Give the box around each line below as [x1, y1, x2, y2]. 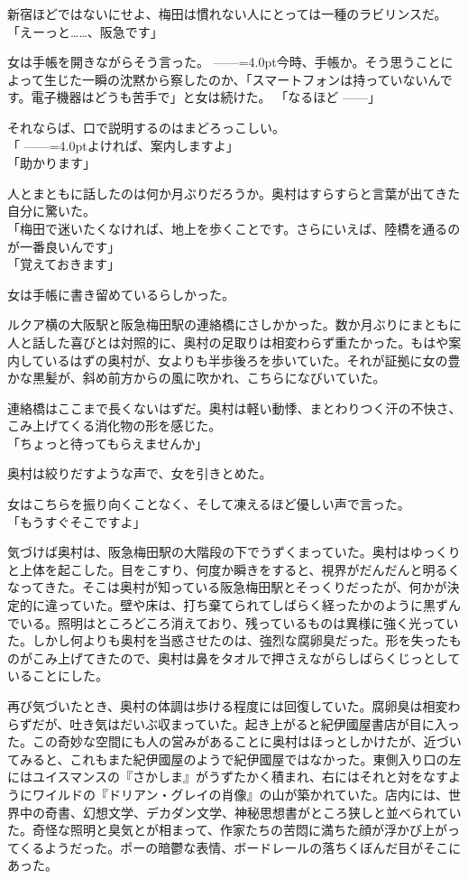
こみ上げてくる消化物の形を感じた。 [7, 416, 222, 435]
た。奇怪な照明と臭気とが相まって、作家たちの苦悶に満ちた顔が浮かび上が [7, 820, 448, 839]
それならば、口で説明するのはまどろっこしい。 [7, 117, 285, 136]
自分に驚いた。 [7, 201, 96, 220]
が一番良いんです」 [7, 236, 121, 255]
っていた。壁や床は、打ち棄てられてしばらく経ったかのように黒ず [57, 596, 448, 615]
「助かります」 [7, 153, 96, 172]
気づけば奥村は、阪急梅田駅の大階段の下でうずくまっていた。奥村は [7, 542, 410, 561]
